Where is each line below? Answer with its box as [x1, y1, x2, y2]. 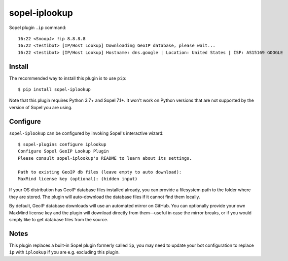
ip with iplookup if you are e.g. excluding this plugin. [9, 249, 120, 255]
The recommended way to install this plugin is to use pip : [9, 75, 127, 81]
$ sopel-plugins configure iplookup [18, 142, 107, 147]
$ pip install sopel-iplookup [18, 87, 91, 92]
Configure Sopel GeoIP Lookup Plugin [18, 148, 109, 154]
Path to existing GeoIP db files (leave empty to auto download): [18, 169, 182, 174]
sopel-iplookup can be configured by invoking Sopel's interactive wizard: [9, 130, 164, 136]
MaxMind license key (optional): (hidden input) [18, 176, 138, 182]
